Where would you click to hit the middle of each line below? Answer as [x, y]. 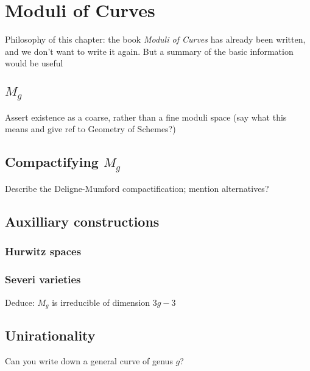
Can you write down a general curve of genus [89, 361]
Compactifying [52, 162]
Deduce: [20, 302]
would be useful [34, 63]
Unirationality [50, 335]
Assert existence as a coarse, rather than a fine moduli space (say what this [146, 117]
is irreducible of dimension [101, 302]
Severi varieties [43, 279]
